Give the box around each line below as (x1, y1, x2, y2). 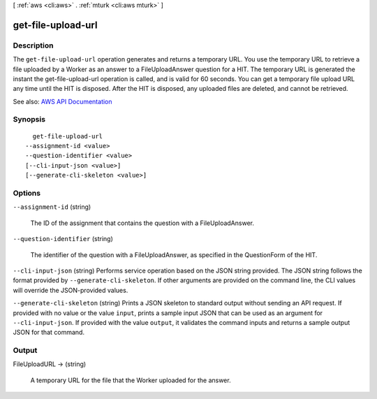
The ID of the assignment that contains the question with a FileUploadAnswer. (30, 219, 255, 227)
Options (13, 189, 41, 198)
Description (13, 41, 54, 50)
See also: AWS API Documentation (13, 97, 112, 106)
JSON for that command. (13, 328, 85, 337)
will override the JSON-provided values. (13, 286, 128, 294)
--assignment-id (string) (13, 203, 91, 211)
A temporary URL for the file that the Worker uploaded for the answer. (30, 376, 231, 384)
